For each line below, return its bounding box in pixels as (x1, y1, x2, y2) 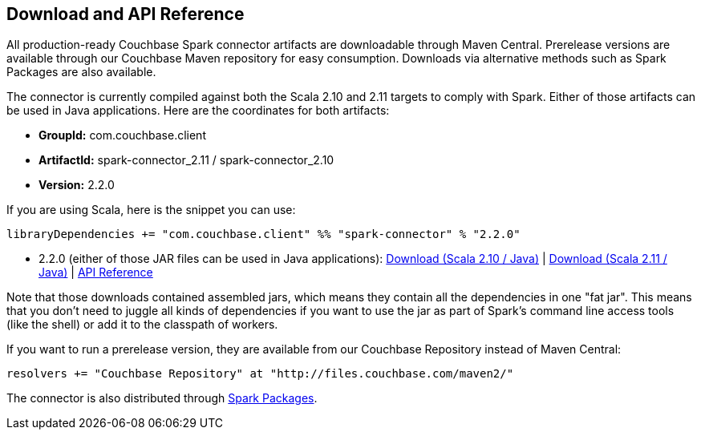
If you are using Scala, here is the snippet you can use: (6, 203, 296, 217)
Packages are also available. (6, 65, 156, 79)
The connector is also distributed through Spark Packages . (6, 391, 318, 406)
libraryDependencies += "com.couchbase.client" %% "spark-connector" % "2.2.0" (6, 228, 521, 241)
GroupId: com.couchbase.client (38, 128, 206, 143)
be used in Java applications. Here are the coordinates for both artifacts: (6, 103, 390, 118)
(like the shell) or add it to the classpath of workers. (6, 317, 278, 332)
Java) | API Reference (38, 265, 153, 280)
